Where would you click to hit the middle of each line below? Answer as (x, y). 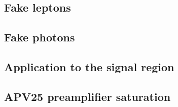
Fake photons (40, 37)
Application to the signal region (89, 66)
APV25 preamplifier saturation (87, 96)
